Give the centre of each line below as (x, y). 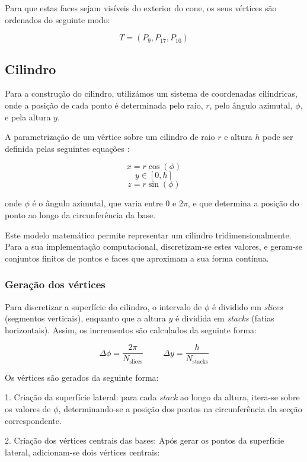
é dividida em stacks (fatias (225, 318)
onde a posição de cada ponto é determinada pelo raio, (104, 105)
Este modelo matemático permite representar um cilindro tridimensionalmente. (148, 235)
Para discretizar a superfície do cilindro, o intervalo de (103, 306)
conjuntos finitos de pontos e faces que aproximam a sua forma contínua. (137, 258)
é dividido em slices (248, 306)
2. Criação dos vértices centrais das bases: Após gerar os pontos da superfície (145, 440)
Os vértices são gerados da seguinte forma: (82, 377)
